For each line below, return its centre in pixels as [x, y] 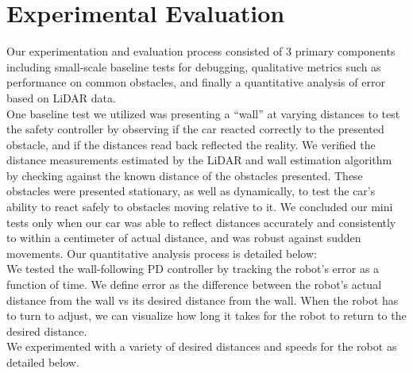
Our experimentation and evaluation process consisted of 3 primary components [201, 51]
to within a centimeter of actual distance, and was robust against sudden [184, 238]
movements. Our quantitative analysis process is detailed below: [162, 253]
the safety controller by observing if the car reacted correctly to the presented [195, 129]
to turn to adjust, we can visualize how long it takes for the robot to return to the [206, 315]
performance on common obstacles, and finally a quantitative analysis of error [196, 82]
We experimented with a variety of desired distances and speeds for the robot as [202, 346]
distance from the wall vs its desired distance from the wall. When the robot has [203, 300]
